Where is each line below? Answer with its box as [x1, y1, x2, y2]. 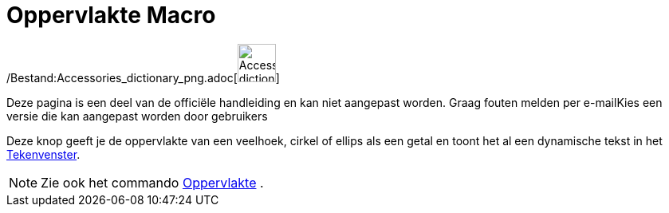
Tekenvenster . [6, 147, 81, 161]
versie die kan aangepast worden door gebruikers [6, 108, 268, 123]
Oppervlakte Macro [6, 2, 216, 29]
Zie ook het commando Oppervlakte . [41, 174, 264, 191]
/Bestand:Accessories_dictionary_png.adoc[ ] [6, 70, 280, 85]
